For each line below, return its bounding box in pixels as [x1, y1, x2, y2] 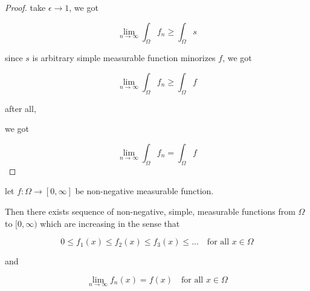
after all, [5, 102, 36, 114]
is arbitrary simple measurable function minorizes [32, 51, 216, 64]
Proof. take [5, 1, 46, 13]
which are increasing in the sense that [40, 217, 180, 229]
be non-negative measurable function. [75, 185, 214, 197]
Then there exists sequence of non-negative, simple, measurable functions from [5, 204, 295, 217]
